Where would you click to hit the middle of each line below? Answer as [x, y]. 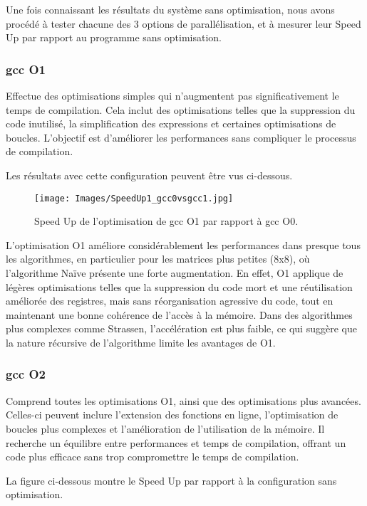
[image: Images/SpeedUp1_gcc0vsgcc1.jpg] [134, 198]
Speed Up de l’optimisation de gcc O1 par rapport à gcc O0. [166, 221]
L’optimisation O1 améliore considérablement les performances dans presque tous [183, 244]
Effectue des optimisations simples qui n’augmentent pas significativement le [172, 95]
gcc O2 [26, 374]
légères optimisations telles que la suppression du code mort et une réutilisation [179, 286]
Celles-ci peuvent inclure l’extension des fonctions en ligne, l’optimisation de [172, 415]
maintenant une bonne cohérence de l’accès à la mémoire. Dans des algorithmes [179, 314]
